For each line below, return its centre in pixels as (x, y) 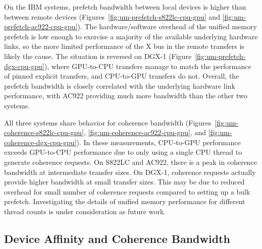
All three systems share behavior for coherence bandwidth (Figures (108, 122)
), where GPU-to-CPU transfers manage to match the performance (148, 66)
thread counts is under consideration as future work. (85, 211)
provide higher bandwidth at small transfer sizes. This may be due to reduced (124, 182)
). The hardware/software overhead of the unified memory (167, 26)
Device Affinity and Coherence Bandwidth (117, 238)
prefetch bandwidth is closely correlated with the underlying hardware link (120, 85)
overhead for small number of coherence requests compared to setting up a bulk (127, 191)
